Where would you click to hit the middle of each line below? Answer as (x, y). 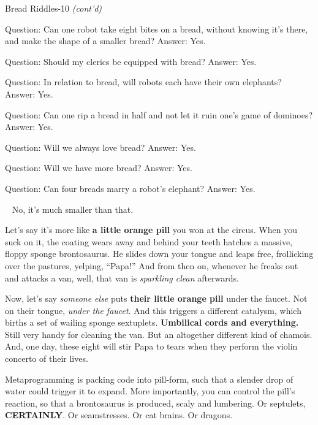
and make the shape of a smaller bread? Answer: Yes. (105, 41)
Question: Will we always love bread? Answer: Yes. (100, 147)
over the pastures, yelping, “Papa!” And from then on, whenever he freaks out (152, 265)
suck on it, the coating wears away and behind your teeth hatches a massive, (149, 241)
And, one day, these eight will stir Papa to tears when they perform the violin (151, 346)
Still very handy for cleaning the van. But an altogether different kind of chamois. (159, 334)
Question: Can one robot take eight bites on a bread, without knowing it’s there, (157, 29)
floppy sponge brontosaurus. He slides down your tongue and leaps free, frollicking (159, 254)
